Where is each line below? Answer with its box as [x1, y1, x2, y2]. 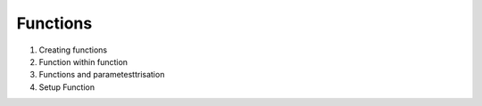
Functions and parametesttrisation [38, 69, 165, 80]
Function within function [38, 56, 129, 67]
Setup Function [38, 81, 96, 93]
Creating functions [38, 45, 107, 55]
